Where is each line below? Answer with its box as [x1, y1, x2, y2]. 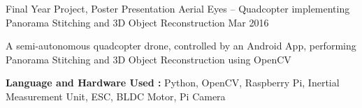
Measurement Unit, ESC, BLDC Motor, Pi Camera [6, 88, 226, 103]
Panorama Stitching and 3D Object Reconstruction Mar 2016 [6, 15, 269, 29]
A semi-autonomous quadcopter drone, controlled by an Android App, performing [6, 38, 356, 53]
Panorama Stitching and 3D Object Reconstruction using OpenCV [6, 52, 291, 66]
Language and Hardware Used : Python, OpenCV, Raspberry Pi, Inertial [6, 75, 340, 90]
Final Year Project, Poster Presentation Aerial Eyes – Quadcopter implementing [6, 1, 350, 15]
